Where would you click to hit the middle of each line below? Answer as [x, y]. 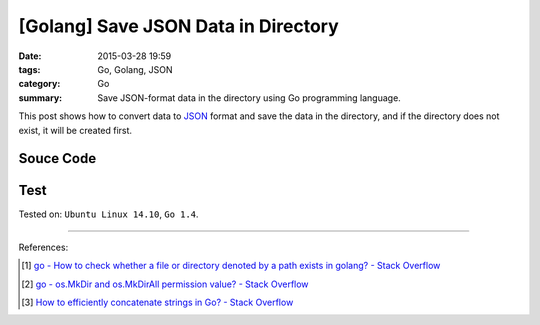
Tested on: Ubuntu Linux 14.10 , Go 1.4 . [108, 214]
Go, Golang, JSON [135, 69]
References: [43, 247]
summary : [40, 97]
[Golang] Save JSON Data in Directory [178, 26]
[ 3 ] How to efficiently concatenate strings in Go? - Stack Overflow [157, 302]
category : [39, 84]
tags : [29, 69]
